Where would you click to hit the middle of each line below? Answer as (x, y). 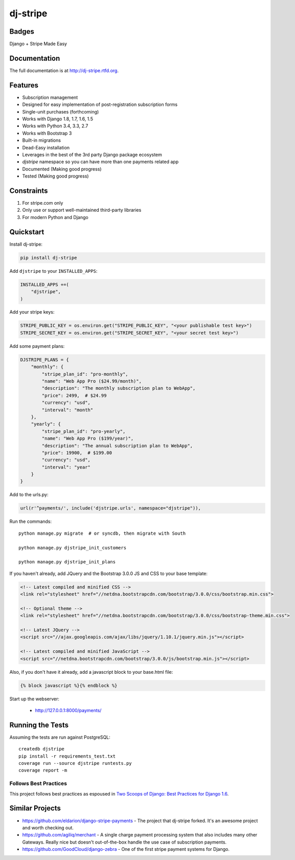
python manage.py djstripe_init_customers (73, 548)
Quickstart (27, 232)
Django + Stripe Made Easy (38, 44)
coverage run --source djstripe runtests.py (75, 763)
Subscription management (50, 97)
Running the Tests (39, 725)
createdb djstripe (42, 749)
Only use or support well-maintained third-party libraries (82, 210)
